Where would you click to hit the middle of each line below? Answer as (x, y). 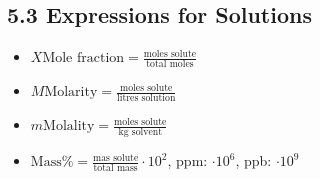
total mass (115, 168)
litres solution (146, 98)
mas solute (116, 157)
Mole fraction (83, 58)
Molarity (71, 92)
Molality (69, 126)
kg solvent (140, 132)
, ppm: (187, 160)
